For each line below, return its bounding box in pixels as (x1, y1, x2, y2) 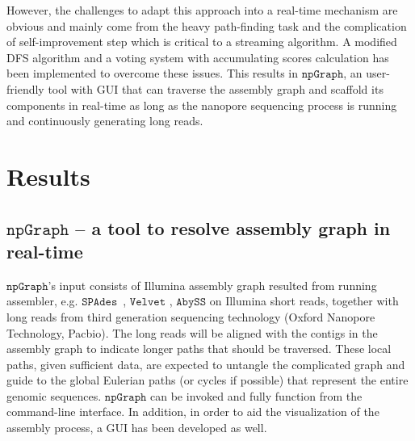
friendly (6, 80, 44, 97)
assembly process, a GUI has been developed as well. (6, 419, 267, 436)
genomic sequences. (6, 387, 102, 404)
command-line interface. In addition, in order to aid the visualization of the (6, 403, 379, 420)
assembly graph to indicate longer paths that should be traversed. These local (6, 340, 392, 357)
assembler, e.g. (6, 292, 78, 309)
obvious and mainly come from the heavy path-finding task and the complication (6, 17, 407, 34)
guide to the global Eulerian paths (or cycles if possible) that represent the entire (6, 372, 409, 388)
